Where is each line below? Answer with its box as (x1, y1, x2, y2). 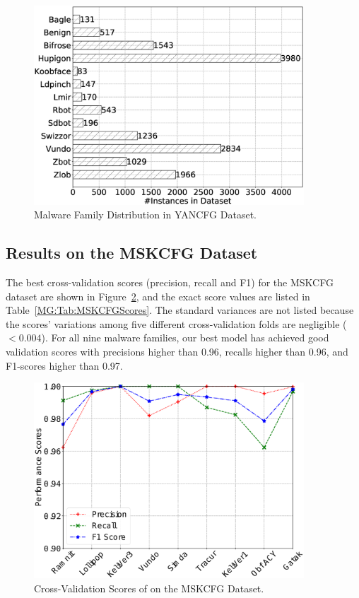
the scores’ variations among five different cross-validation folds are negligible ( (6, 316, 347, 331)
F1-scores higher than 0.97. (6, 358, 123, 373)
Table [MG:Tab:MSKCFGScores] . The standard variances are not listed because (6, 303, 354, 317)
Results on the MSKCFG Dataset (6, 242, 258, 264)
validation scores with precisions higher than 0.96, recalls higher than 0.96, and (6, 344, 348, 359)
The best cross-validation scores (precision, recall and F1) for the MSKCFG (6, 275, 334, 290)
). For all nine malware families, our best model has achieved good (41, 330, 329, 345)
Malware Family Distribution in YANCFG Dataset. (34, 207, 257, 222)
